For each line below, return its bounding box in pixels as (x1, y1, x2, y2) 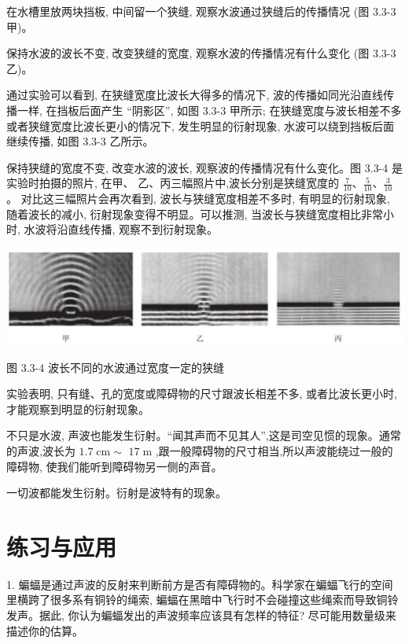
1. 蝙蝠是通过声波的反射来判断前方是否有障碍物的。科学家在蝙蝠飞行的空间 (6, 576, 393, 592)
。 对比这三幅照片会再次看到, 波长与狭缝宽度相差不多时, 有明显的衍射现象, (6, 190, 390, 207)
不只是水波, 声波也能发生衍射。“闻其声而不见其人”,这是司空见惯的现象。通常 (6, 427, 401, 443)
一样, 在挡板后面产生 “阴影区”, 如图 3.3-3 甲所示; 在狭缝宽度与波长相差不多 (17, 101, 402, 118)
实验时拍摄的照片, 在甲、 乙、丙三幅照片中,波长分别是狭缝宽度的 (6, 175, 340, 191)
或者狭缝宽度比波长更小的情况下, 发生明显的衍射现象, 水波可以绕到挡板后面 (6, 117, 395, 134)
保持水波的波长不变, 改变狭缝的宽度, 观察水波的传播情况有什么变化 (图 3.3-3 (6, 45, 396, 61)
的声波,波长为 (6, 442, 76, 458)
